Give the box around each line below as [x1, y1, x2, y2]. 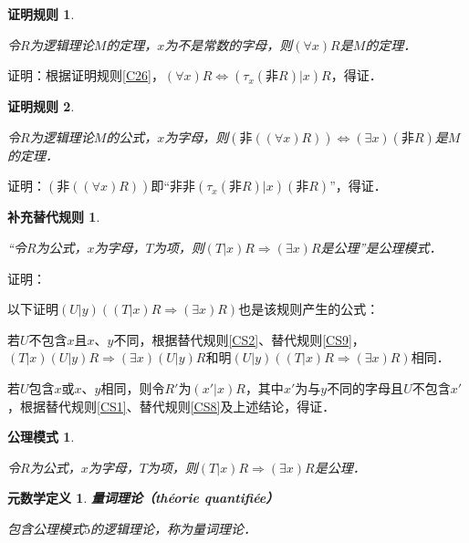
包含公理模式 [7, 518, 84, 538]
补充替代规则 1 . [7, 207, 100, 226]
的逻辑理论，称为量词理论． [90, 518, 256, 538]
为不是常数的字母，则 [164, 35, 293, 54]
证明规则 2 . [7, 97, 75, 116]
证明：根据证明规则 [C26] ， [7, 66, 164, 85]
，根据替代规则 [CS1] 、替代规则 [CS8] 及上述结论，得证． [7, 396, 336, 415]
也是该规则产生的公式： [238, 299, 380, 318]
